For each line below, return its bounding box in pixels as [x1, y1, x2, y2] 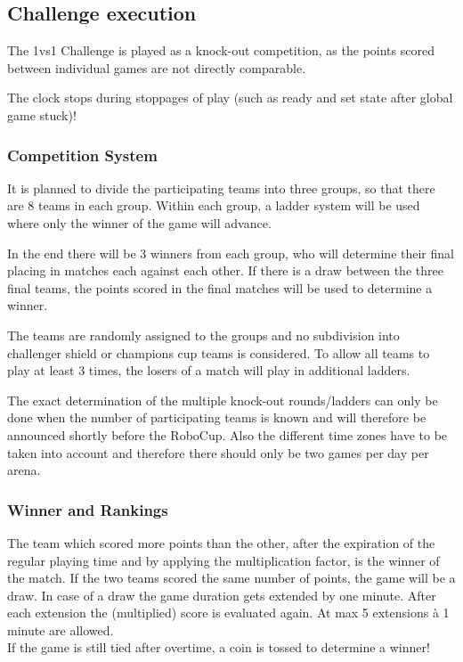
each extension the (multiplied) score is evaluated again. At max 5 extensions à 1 [7, 603, 450, 622]
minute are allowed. [7, 620, 114, 639]
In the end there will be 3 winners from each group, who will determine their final [7, 243, 454, 262]
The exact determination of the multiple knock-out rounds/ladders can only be [7, 390, 438, 409]
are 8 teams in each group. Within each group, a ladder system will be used [7, 196, 420, 215]
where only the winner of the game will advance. [7, 213, 272, 232]
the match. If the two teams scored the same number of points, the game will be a [7, 568, 456, 587]
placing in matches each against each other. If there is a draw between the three [7, 261, 443, 280]
